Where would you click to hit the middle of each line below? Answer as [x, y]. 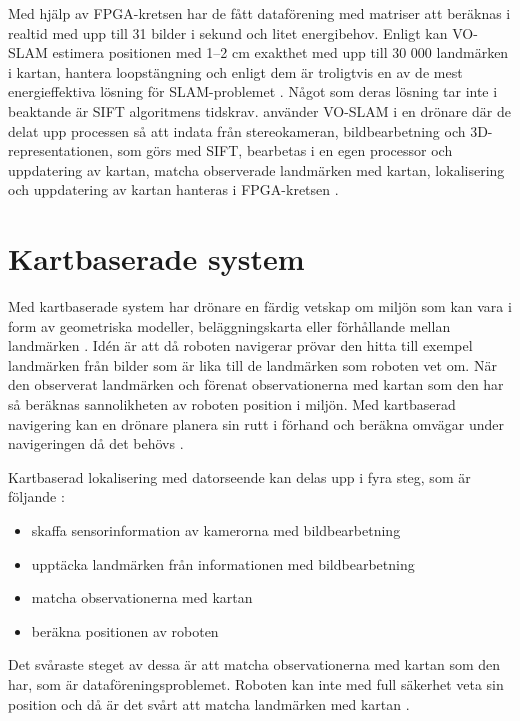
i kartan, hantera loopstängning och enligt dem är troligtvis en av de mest [235, 71]
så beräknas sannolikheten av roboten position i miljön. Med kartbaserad [232, 404]
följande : [36, 496]
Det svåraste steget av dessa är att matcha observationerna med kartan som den [254, 664]
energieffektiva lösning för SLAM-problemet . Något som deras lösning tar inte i [253, 91]
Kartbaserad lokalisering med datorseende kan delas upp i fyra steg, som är [239, 476]
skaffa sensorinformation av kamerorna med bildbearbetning [216, 530]
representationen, [60, 150]
